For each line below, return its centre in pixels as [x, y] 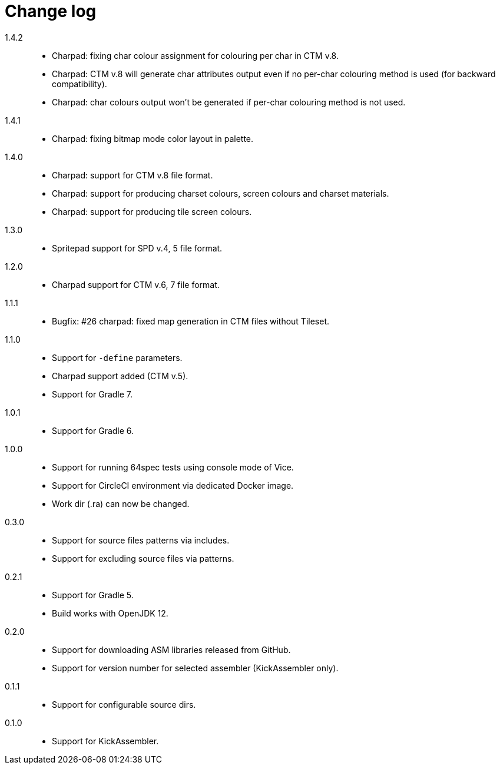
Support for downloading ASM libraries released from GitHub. [171, 649]
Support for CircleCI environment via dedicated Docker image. [173, 485]
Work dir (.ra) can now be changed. [121, 503]
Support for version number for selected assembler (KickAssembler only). [195, 668]
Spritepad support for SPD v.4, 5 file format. [137, 248]
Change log [51, 11]
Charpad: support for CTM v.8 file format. [133, 175]
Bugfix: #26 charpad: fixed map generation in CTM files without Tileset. [191, 321]
